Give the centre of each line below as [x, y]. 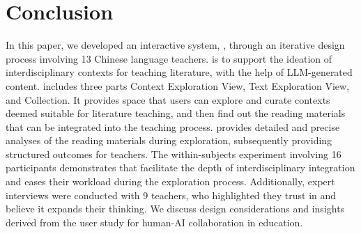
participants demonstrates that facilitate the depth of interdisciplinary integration [180, 167]
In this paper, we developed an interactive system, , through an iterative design [175, 45]
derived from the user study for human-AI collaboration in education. [154, 222]
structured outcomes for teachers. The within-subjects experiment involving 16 [174, 154]
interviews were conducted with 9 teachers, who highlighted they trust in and [171, 195]
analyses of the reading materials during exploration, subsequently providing [169, 140]
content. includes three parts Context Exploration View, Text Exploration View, [178, 85]
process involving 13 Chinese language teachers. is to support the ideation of [169, 58]
